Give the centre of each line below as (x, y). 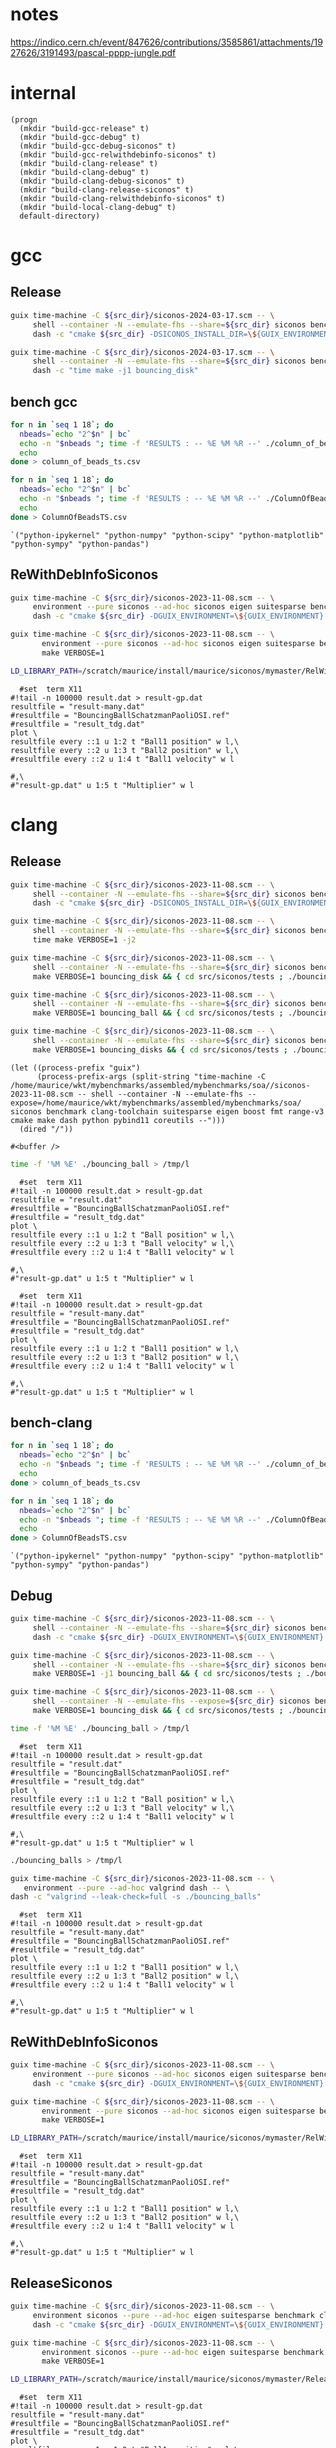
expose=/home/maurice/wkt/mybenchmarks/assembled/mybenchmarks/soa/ (156, 1103)
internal (43, 93)
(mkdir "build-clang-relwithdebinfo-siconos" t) (122, 198)
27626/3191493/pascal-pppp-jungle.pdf (93, 52)
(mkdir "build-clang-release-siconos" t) (107, 189)
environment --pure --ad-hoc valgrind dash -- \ (126, 1888)
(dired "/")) (46, 1129)
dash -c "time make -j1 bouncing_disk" (115, 371)
